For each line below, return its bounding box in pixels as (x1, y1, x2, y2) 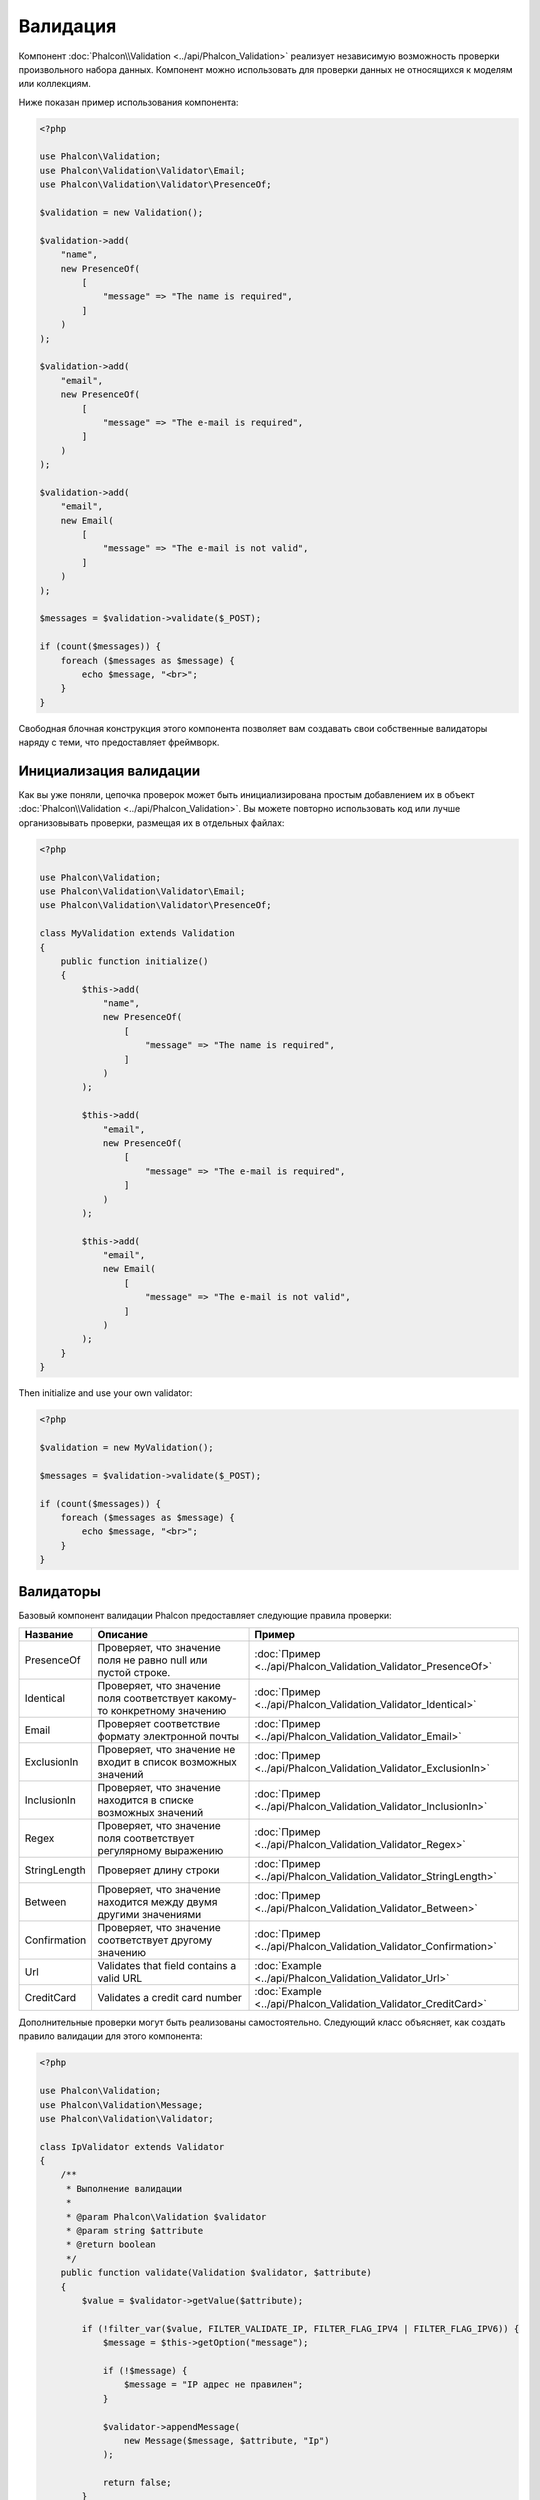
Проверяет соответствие (97, 1716, 221, 1730)
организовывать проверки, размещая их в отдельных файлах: (18, 816, 285, 829)
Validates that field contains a (97, 1958, 237, 1972)
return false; (102, 2477, 172, 2489)
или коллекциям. (18, 78, 92, 90)
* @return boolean (65, 2239, 157, 2250)
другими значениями (97, 1907, 202, 1921)
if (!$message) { (102, 2365, 188, 2376)
